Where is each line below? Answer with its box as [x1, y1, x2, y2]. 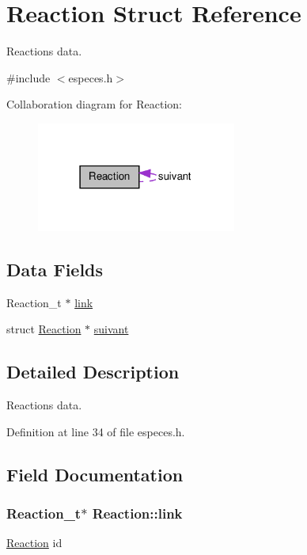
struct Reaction [6, 321, 81, 337]
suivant [93, 321, 129, 337]
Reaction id [6, 534, 63, 551]
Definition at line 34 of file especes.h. [6, 423, 185, 439]
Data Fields [6, 257, 104, 282]
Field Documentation [6, 462, 184, 486]
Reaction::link [92, 504, 183, 523]
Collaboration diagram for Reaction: [6, 96, 183, 112]
